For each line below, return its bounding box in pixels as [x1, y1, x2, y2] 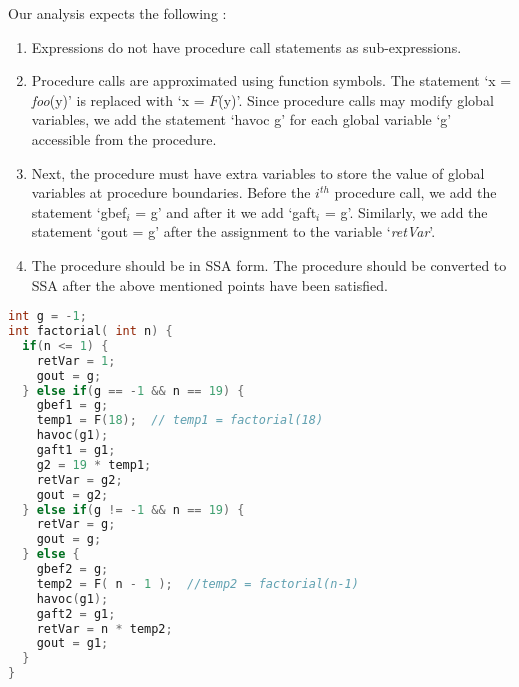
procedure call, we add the [334, 182, 497, 203]
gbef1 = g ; [36, 398, 109, 413]
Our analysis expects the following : [8, 3, 227, 23]
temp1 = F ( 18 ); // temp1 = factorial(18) [36, 413, 324, 428]
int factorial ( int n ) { [8, 324, 173, 338]
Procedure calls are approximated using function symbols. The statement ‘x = [31, 70, 512, 91]
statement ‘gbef [31, 201, 127, 222]
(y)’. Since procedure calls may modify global [218, 89, 494, 110]
